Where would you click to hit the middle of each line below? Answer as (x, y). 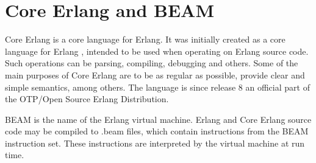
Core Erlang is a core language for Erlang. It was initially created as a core (145, 39)
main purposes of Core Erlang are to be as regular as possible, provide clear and (155, 75)
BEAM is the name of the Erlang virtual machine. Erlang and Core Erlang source (158, 119)
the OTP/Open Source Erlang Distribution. (87, 99)
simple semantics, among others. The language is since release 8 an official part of (157, 87)
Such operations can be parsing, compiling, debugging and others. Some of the (152, 63)
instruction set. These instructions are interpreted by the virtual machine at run (155, 143)
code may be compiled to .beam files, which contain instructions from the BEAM (157, 131)
